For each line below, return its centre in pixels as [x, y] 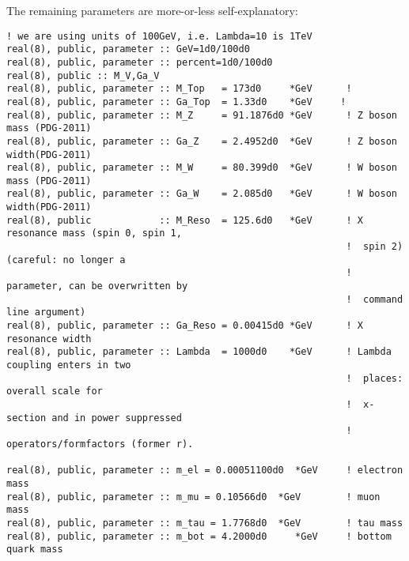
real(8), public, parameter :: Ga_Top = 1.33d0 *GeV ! [176, 102]
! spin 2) [375, 247]
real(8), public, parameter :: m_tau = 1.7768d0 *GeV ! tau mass [205, 523]
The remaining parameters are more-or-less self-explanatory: [152, 10]
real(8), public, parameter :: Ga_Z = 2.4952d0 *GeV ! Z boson [202, 141]
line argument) [46, 313]
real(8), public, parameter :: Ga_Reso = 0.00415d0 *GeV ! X [185, 326]
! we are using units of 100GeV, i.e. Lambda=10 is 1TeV [159, 36]
